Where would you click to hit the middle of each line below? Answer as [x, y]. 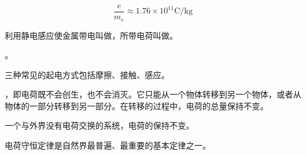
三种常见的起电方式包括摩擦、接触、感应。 [87, 74]
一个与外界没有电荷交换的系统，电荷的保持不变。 [99, 125]
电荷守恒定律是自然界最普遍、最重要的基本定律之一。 [108, 145]
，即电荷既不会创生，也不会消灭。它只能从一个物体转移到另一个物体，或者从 [153, 94]
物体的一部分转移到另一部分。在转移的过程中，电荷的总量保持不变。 [137, 105]
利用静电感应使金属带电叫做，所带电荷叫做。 [91, 35]
